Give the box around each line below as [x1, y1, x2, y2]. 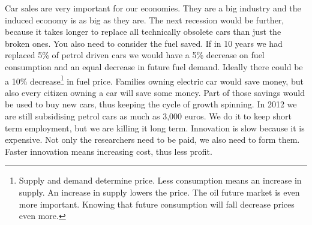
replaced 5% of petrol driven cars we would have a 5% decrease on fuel [5, 49, 265, 61]
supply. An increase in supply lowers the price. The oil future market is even [19, 185, 300, 198]
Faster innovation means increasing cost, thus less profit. [5, 145, 212, 157]
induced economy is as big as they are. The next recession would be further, [5, 13, 284, 26]
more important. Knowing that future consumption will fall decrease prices [19, 197, 295, 210]
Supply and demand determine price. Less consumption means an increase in [19, 174, 302, 187]
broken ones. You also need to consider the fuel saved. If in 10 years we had [5, 37, 283, 49]
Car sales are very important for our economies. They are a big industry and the [5, 2, 301, 14]
